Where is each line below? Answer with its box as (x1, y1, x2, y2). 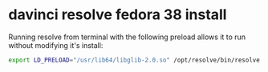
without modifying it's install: (8, 40, 104, 50)
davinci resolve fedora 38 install (8, 6, 227, 24)
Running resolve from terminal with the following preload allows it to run (8, 32, 246, 42)
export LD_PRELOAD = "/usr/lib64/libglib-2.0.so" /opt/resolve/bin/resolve (8, 56, 261, 64)
